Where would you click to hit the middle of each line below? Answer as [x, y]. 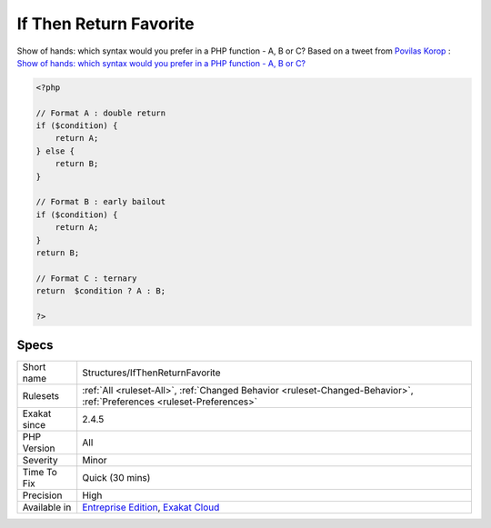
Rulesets [40, 396]
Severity [40, 461]
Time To [40, 473]
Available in [47, 507]
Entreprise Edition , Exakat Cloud [151, 507]
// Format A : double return [101, 113]
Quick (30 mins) [116, 478]
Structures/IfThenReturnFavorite [151, 373]
